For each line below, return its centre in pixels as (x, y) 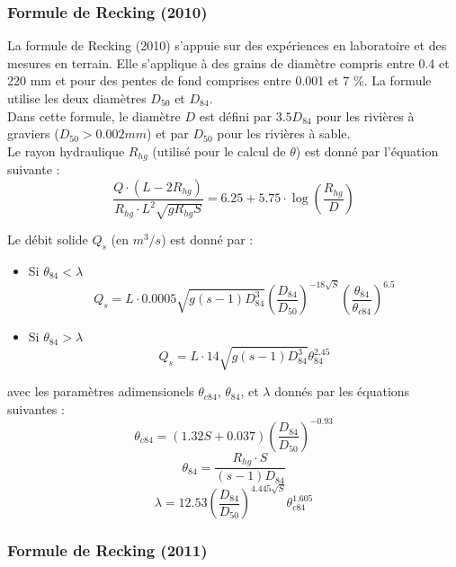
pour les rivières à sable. (284, 133)
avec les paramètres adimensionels (101, 391)
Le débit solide (48, 239)
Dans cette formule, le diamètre (94, 115)
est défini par (235, 115)
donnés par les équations (342, 391)
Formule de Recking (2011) (107, 550)
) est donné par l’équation (367, 151)
